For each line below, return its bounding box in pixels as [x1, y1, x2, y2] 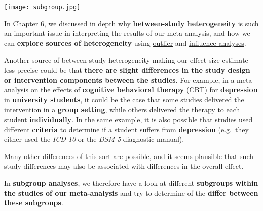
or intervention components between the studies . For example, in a [4, 74, 235, 85]
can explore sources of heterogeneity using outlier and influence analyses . [4, 37, 246, 48]
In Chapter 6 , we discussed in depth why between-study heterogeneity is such [4, 18, 259, 28]
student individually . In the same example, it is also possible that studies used [4, 114, 253, 124]
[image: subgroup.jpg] [4, 4, 81, 11]
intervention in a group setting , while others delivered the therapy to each [4, 104, 240, 115]
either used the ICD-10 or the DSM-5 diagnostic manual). [4, 134, 184, 144]
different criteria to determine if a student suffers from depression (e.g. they [4, 124, 249, 134]
